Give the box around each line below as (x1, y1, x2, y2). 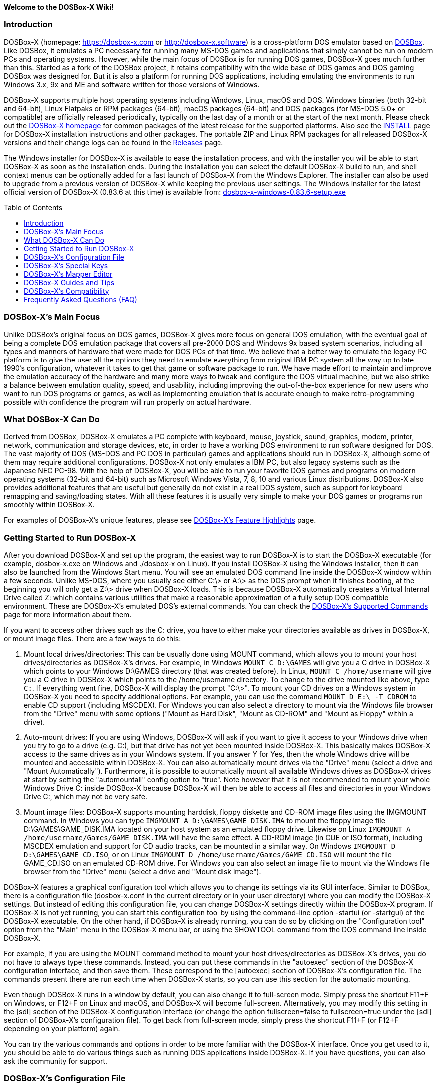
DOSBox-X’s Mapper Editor (24, 269, 113, 278)
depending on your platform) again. (4, 1024, 120, 1033)
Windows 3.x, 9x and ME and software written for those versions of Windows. (4, 80, 260, 89)
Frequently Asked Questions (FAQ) (24, 295, 137, 304)
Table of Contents (4, 203, 63, 212)
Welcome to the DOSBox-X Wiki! (4, 3, 114, 11)
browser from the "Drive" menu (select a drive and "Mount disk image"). (24, 867, 261, 876)
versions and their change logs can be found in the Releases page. (4, 138, 223, 147)
